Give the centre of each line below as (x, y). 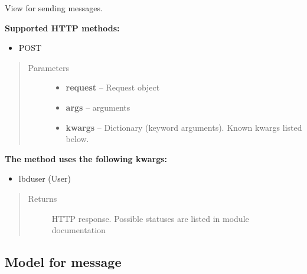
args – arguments (98, 107)
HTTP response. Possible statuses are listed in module (150, 218)
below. (77, 139)
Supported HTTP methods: (62, 28)
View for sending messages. (54, 8)
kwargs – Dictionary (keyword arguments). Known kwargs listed (184, 127)
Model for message (63, 262)
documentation (79, 230)
